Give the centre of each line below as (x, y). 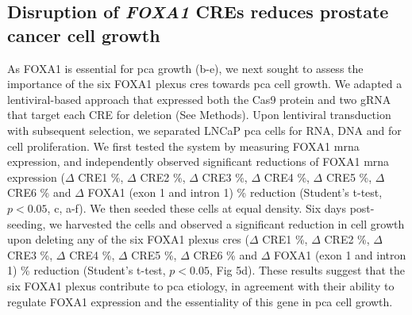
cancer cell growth (84, 35)
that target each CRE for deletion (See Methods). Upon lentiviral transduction (199, 115)
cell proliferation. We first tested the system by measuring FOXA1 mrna (183, 146)
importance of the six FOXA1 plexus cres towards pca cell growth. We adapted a (205, 84)
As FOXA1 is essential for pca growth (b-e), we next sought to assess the (185, 68)
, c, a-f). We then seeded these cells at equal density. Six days (197, 207)
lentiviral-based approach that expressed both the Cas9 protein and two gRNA (199, 99)
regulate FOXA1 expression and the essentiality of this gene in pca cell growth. (200, 301)
